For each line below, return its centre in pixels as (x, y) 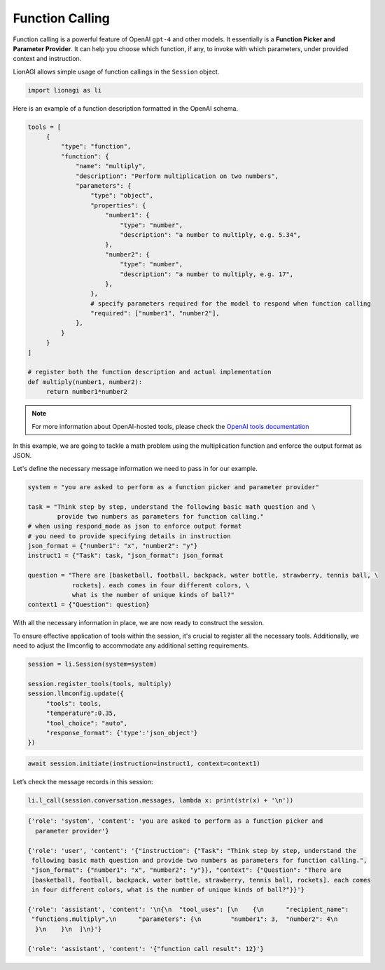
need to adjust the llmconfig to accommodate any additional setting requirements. (131, 645)
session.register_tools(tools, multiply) (100, 684)
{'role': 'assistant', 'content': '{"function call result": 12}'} (146, 949)
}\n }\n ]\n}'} (69, 929)
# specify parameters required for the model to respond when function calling (230, 303)
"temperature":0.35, (81, 713)
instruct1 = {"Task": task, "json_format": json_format (126, 556)
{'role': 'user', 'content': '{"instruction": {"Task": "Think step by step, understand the (192, 851)
